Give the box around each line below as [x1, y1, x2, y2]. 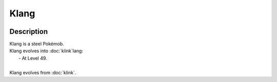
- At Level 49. [18, 55, 47, 61]
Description [9, 27, 48, 36]
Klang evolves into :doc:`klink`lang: [9, 48, 83, 54]
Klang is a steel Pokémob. [9, 41, 64, 47]
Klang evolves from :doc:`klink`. [9, 69, 76, 75]
